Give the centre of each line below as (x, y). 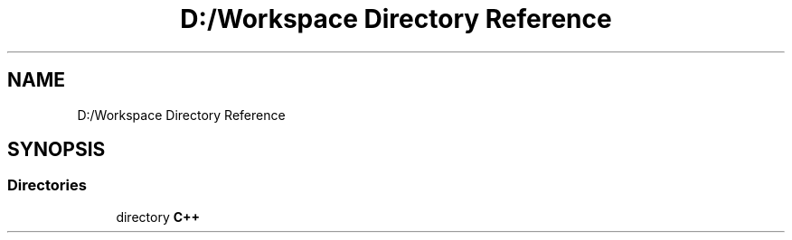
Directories (47, 185)
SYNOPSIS (57, 150)
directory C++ (158, 217)
